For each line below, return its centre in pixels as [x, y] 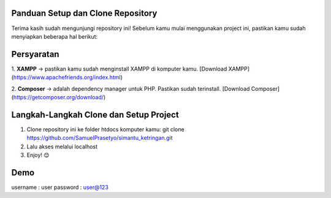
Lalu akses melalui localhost [62, 147]
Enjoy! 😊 [38, 155]
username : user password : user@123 [60, 187]
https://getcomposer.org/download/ [59, 97]
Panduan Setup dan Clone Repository [84, 13]
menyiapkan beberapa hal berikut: [55, 36]
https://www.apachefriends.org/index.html [67, 77]
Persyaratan [35, 54]
